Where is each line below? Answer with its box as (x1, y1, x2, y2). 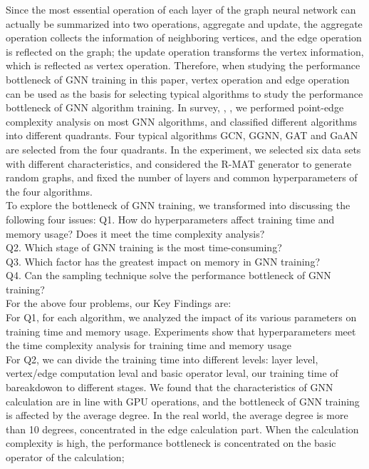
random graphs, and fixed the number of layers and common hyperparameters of (6, 170, 358, 185)
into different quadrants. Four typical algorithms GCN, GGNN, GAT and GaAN (6, 128, 358, 143)
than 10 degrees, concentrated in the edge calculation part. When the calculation (6, 421, 359, 436)
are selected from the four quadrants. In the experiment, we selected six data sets (6, 141, 361, 156)
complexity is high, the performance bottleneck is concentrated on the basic (6, 435, 336, 450)
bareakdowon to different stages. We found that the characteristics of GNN (6, 380, 333, 395)
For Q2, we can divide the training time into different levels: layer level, (6, 351, 318, 366)
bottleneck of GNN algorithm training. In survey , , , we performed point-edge (6, 100, 344, 115)
